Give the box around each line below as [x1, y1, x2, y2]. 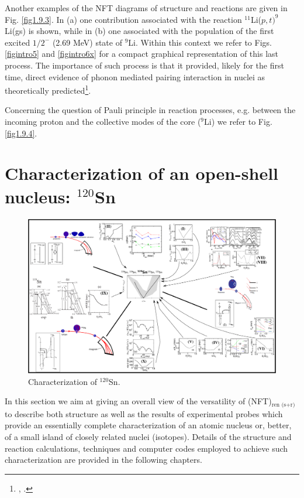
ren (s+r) [271, 401, 295, 408]
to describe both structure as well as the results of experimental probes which [5, 407, 283, 419]
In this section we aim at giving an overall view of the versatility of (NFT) [5, 395, 272, 407]
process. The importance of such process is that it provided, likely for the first [5, 59, 284, 71]
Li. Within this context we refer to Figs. [128, 36, 272, 48]
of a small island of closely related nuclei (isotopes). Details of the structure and [5, 431, 292, 443]
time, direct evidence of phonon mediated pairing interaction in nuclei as [5, 70, 265, 83]
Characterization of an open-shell [5, 161, 279, 185]
